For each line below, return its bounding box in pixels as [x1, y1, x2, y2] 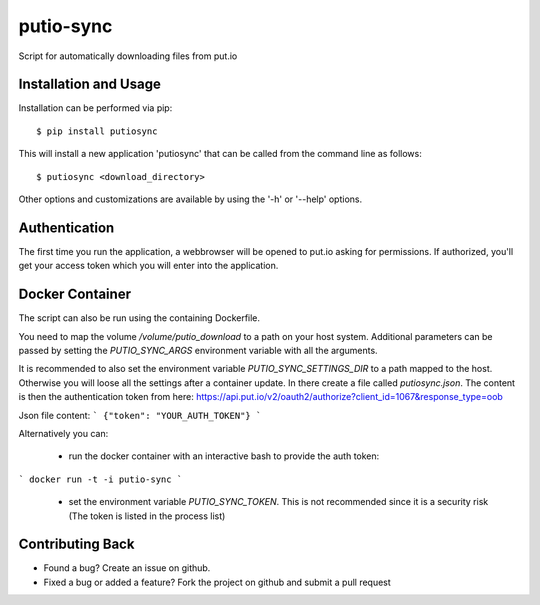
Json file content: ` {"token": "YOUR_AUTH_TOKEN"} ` [18, 409, 262, 421]
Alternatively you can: [18, 427, 109, 439]
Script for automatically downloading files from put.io [18, 50, 238, 62]
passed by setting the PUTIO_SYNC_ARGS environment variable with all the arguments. [18, 345, 379, 356]
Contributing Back [18, 536, 135, 553]
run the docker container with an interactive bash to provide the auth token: [68, 450, 380, 462]
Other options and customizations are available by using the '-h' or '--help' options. [18, 193, 363, 205]
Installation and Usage [18, 76, 162, 93]
